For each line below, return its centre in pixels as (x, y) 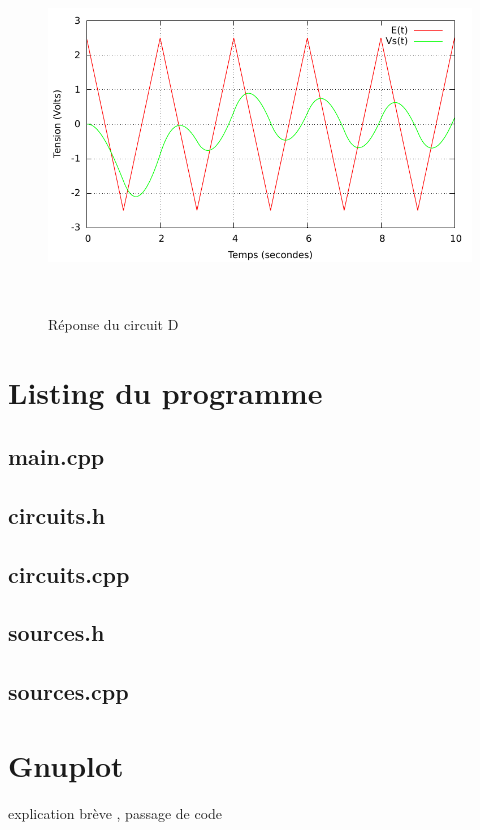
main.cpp (56, 455)
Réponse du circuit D (113, 323)
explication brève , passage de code (115, 812)
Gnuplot (66, 764)
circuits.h (57, 514)
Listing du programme (165, 392)
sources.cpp (68, 691)
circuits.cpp (69, 573)
